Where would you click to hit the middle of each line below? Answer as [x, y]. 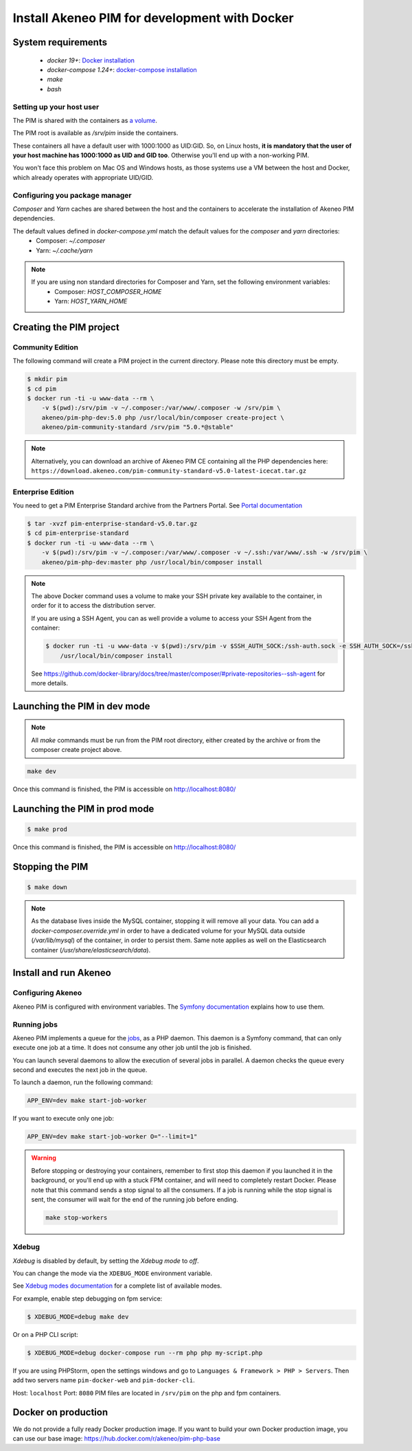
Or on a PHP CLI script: [45, 1334]
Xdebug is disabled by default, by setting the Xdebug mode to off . [106, 1261]
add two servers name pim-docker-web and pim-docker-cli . [104, 1380]
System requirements [60, 42]
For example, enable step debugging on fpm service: [88, 1299]
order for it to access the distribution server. [93, 606]
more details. [50, 683]
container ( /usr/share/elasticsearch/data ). [91, 950]
